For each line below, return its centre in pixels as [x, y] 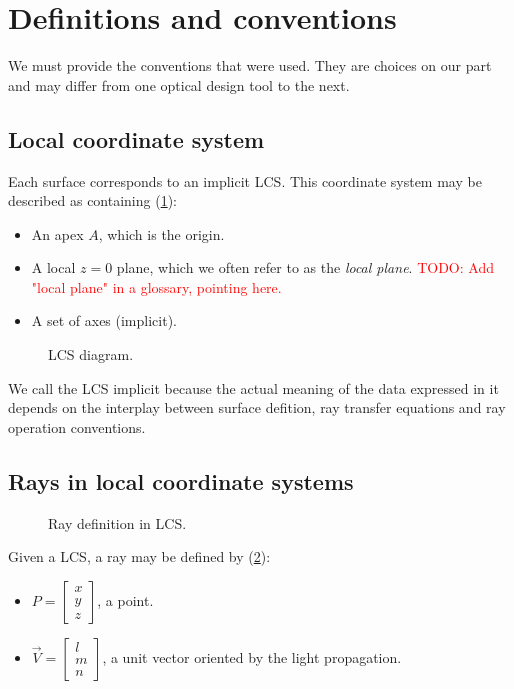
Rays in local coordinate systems [181, 480]
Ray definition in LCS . [117, 522]
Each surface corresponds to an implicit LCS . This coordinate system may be [245, 180]
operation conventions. [77, 426]
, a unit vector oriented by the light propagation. [252, 656]
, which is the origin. [161, 233]
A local [53, 267]
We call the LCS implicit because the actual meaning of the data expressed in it [253, 387]
